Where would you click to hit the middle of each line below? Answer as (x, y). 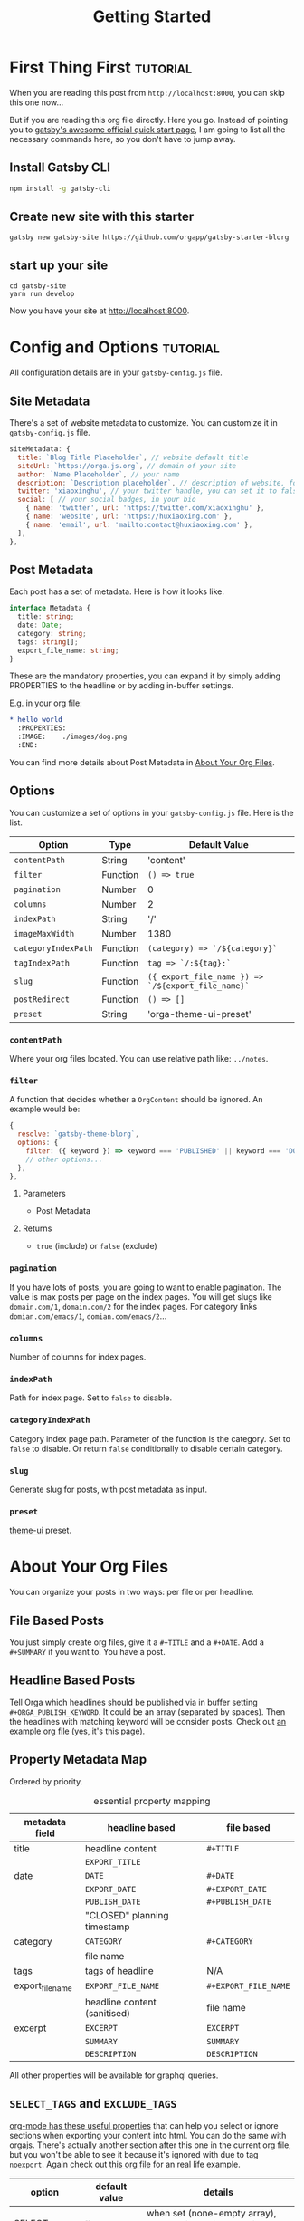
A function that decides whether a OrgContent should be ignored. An (137, 1100)
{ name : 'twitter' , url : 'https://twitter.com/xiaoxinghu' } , (145, 508)
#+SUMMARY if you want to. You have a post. (87, 1652)
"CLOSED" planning (127, 1915)
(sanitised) (108, 2013)
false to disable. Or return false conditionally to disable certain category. (146, 1448)
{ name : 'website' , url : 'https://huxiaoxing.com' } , (129, 516)
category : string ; (52, 633)
